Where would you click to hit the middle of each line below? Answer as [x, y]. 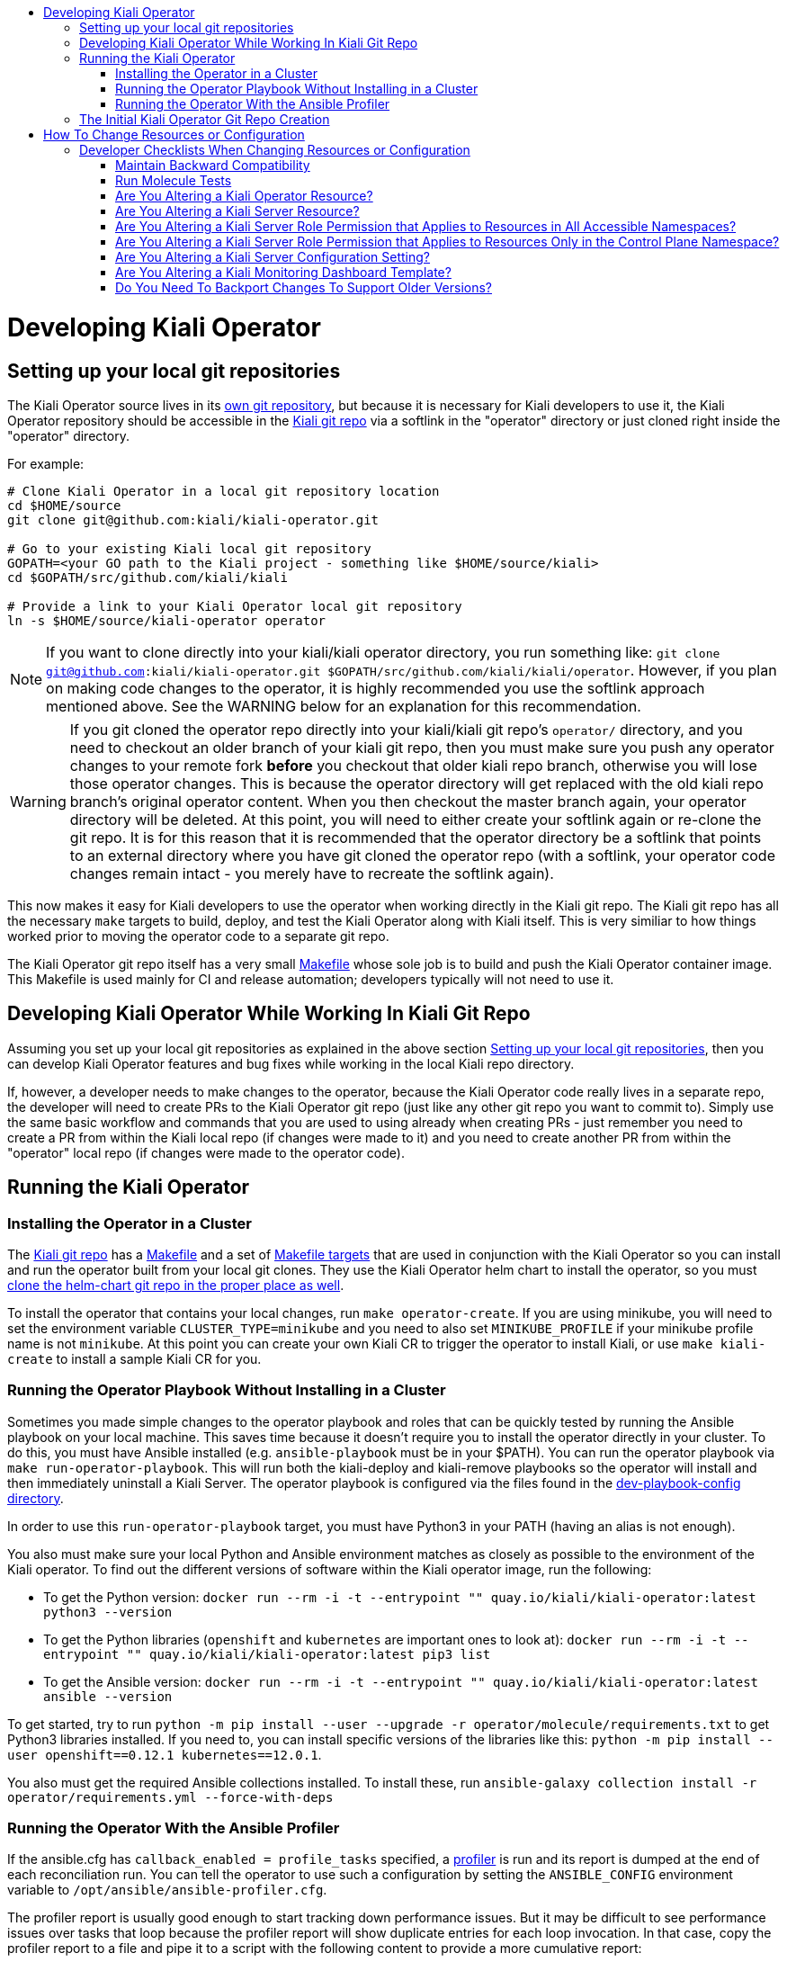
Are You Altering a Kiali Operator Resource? [244, 196]
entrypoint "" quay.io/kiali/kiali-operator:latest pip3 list [267, 1654]
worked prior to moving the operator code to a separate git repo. [198, 936]
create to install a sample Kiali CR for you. [134, 1358]
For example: [46, 463]
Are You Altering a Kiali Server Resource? [237, 211]
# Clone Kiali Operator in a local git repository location [224, 491]
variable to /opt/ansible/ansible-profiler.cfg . [167, 1890]
